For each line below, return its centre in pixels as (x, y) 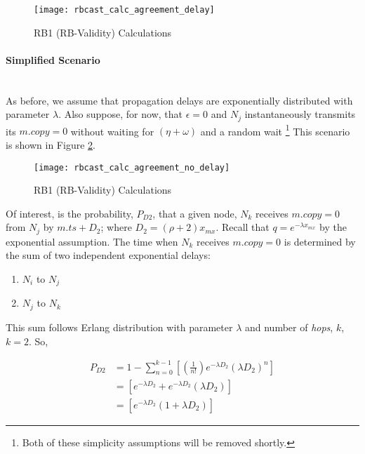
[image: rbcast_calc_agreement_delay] (124, 10)
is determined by (320, 241)
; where (116, 227)
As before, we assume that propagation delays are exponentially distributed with (179, 100)
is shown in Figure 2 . (51, 144)
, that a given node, (195, 213)
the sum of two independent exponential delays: (108, 255)
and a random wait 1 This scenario (275, 130)
